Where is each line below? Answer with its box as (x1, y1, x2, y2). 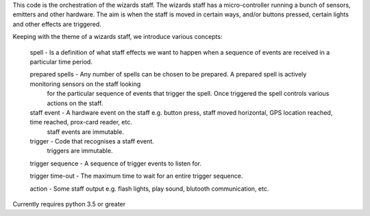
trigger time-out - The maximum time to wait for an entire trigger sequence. (29, 172, 243, 180)
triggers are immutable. (47, 147, 113, 155)
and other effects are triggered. (12, 20, 102, 28)
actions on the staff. (47, 99, 103, 107)
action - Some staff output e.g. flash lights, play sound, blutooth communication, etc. (29, 185, 269, 193)
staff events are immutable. (47, 127, 125, 136)
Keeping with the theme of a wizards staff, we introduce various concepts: (12, 33, 223, 41)
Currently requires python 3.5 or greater (12, 200, 126, 208)
